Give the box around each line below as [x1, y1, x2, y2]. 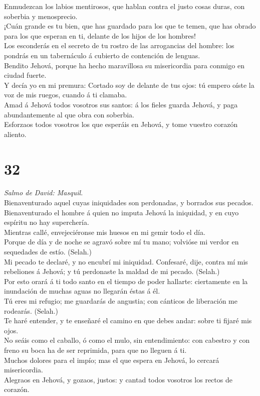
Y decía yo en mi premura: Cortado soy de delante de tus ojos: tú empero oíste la [4, 79, 254, 90]
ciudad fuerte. [4, 70, 47, 80]
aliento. [4, 128, 27, 139]
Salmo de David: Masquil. [4, 187, 83, 198]
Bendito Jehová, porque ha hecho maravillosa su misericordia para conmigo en [4, 60, 244, 70]
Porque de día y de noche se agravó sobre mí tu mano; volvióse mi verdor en [4, 236, 239, 247]
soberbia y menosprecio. [4, 11, 78, 21]
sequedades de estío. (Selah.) [4, 246, 92, 256]
